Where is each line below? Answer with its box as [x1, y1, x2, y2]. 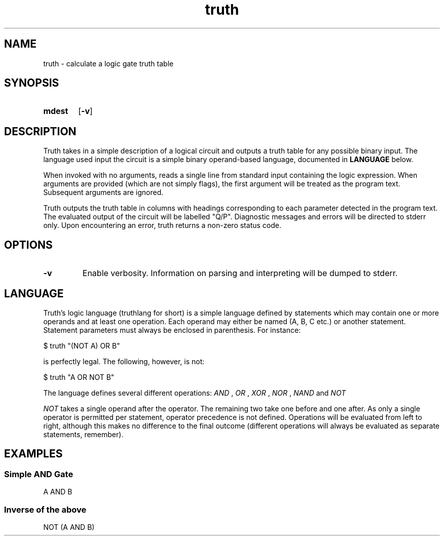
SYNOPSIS [4, 76, 59, 90]
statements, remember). [43, 430, 124, 439]
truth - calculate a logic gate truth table [43, 59, 174, 68]
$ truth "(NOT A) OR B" [43, 341, 120, 350]
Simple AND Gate [4, 469, 73, 479]
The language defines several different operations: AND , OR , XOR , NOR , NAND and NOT [43, 388, 346, 397]
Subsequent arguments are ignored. [43, 188, 164, 197]
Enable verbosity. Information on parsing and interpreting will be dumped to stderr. [82, 268, 398, 279]
